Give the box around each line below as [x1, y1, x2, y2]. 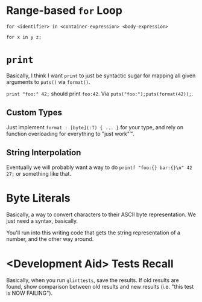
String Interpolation [6, 147, 81, 158]
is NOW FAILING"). [6, 289, 53, 297]
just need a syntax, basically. [6, 217, 78, 225]
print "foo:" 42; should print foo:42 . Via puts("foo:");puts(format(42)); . [6, 90, 194, 97]
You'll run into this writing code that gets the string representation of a [6, 229, 181, 236]
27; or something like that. [6, 170, 71, 177]
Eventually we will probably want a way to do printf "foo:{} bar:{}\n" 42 [6, 164, 192, 171]
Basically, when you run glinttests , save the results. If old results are [6, 277, 179, 284]
